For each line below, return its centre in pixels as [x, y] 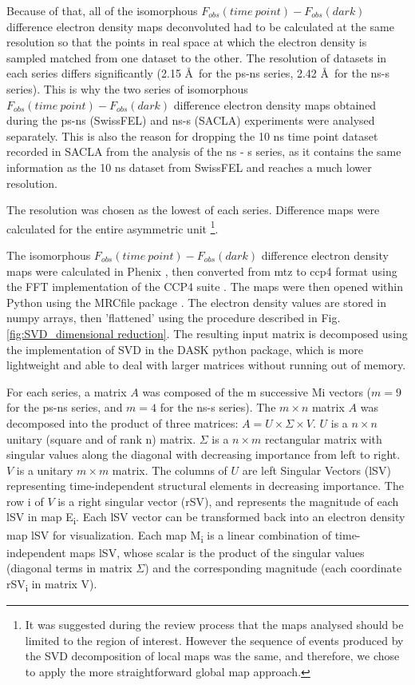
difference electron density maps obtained [275, 104]
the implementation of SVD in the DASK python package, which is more [185, 349]
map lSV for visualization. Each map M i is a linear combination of [169, 536]
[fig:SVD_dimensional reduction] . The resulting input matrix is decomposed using [207, 333]
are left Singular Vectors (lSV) [316, 470]
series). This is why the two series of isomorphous [127, 88]
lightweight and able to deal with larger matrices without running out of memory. [206, 365]
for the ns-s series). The [218, 407]
